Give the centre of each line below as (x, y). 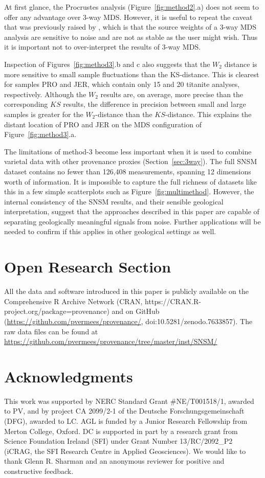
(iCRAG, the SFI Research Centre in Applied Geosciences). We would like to (125, 451)
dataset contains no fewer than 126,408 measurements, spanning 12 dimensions (128, 171)
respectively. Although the (45, 94)
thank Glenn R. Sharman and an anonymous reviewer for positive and (114, 461)
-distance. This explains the (208, 114)
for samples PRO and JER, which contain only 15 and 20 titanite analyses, (122, 84)
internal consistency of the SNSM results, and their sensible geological (114, 201)
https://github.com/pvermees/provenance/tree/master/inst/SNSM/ (111, 341)
